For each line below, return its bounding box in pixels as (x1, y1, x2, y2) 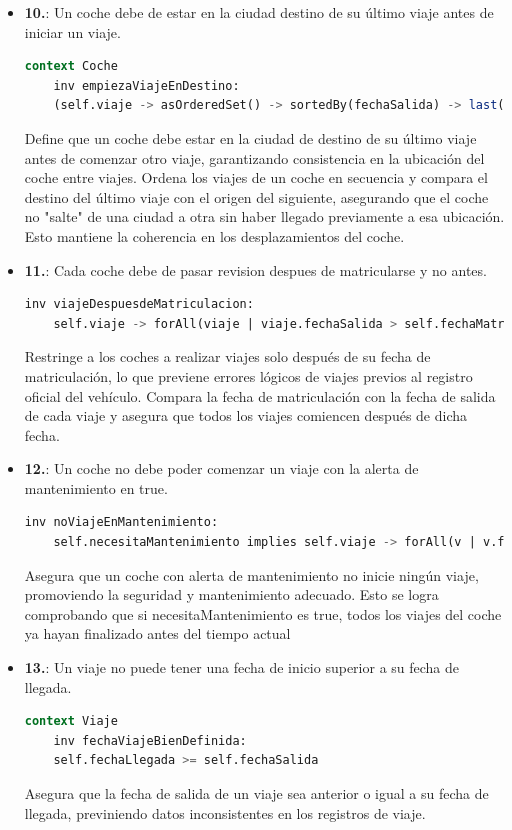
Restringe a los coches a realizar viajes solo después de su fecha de (24, 346, 431, 367)
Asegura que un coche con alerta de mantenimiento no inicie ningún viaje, (24, 564, 479, 585)
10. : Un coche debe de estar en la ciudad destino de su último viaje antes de (24, 2, 494, 22)
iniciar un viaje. (24, 21, 121, 42)
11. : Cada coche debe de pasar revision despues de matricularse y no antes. (24, 259, 487, 280)
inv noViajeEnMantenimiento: (24, 515, 219, 530)
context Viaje (24, 714, 118, 729)
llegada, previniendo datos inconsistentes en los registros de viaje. (24, 802, 426, 823)
